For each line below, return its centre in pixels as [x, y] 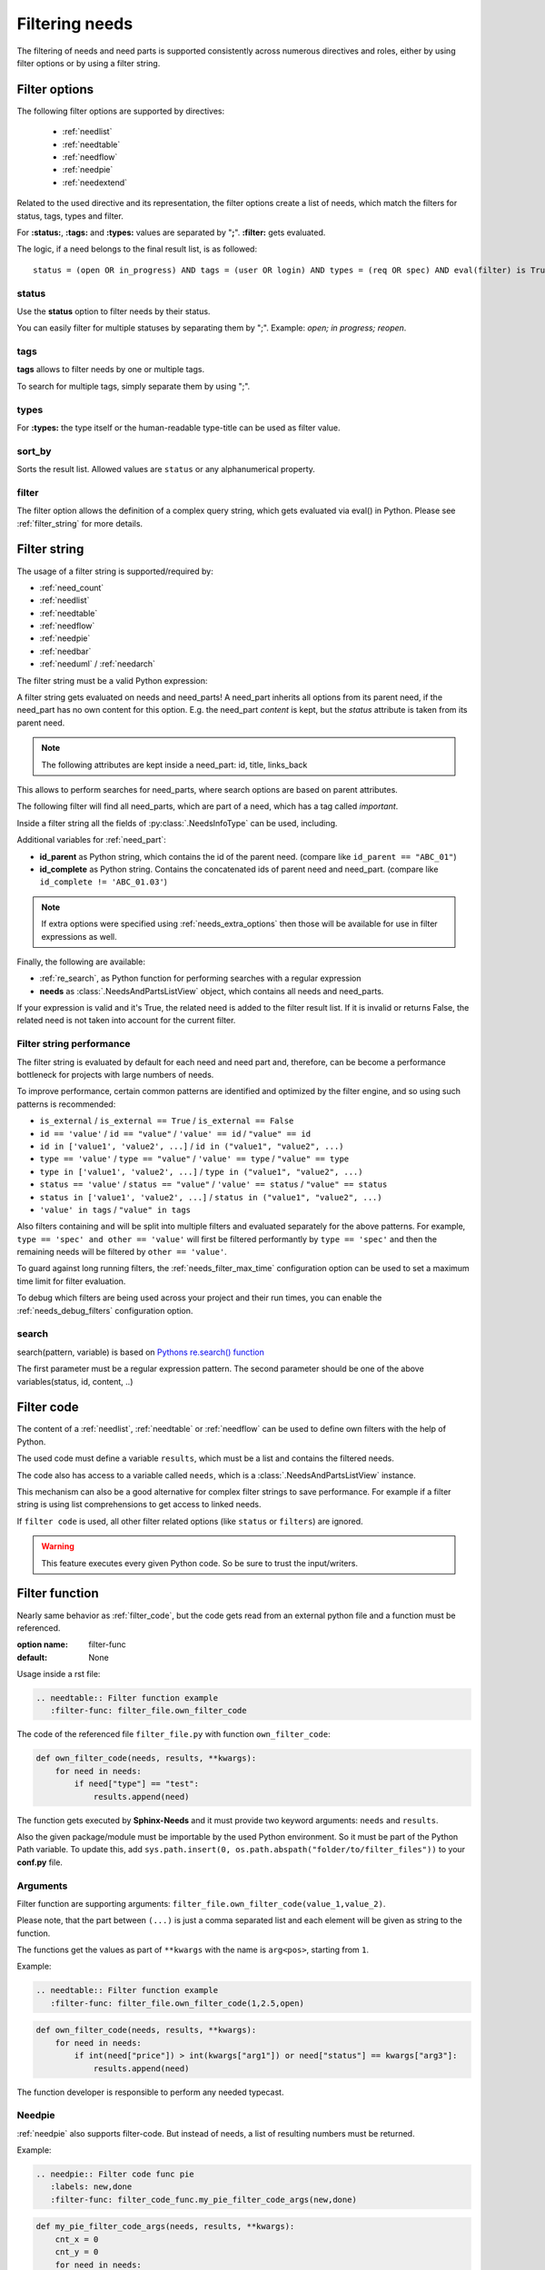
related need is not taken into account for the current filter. [126, 1021]
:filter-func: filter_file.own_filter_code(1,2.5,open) [177, 2003]
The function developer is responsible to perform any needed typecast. [150, 2092]
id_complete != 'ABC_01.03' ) [104, 882]
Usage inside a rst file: [59, 1674]
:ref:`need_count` [72, 587]
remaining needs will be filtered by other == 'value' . [122, 1252]
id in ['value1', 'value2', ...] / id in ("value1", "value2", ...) [192, 1146]
